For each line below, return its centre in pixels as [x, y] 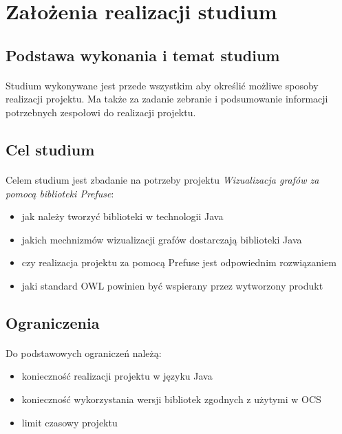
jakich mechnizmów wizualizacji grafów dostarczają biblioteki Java [162, 239]
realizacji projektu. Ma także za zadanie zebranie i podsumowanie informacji [167, 99]
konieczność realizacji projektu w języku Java [117, 376]
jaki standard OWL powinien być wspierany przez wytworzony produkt [172, 285]
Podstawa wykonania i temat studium [143, 55]
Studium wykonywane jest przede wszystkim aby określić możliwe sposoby [162, 85]
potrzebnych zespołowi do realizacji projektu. [101, 112]
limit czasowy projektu [70, 422]
